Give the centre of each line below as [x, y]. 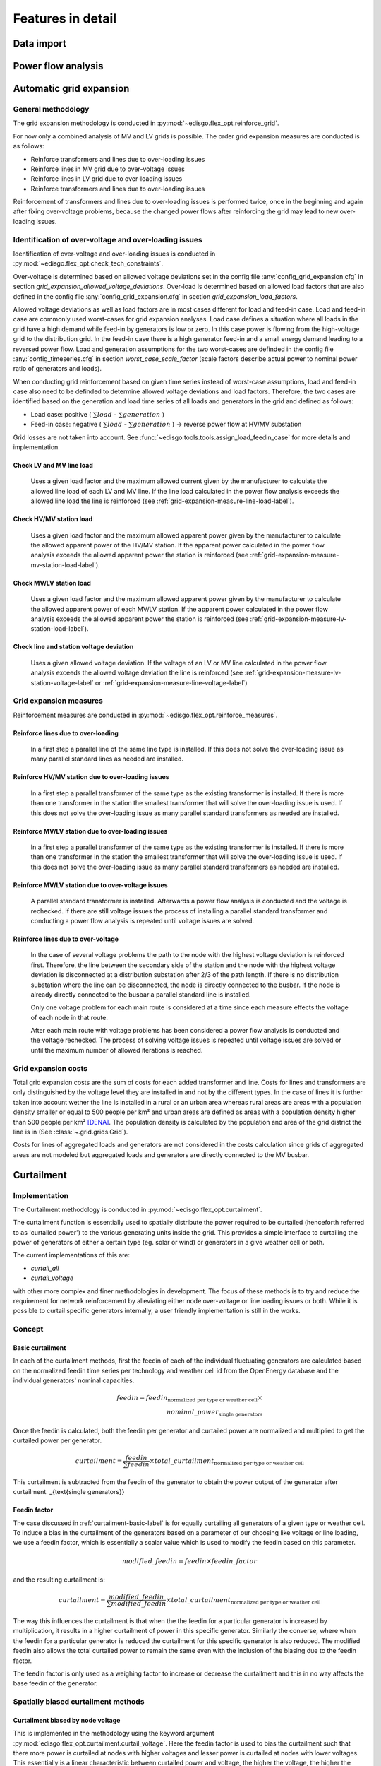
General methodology [51, 109]
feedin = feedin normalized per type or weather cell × [190, 1399]
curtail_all [45, 1268]
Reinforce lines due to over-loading [66, 733]
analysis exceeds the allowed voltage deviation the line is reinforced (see [137, 673]
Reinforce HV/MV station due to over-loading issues [91, 777]
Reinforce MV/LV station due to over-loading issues [90, 831]
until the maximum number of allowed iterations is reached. [117, 1050]
